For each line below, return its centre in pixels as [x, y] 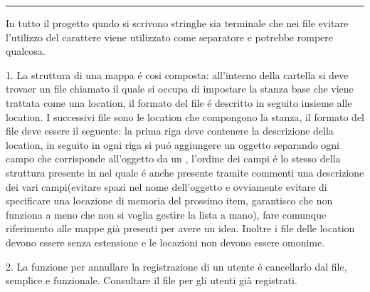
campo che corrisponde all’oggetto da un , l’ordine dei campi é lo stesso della [173, 158]
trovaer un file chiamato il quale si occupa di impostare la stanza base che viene [180, 89]
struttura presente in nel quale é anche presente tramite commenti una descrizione [185, 172]
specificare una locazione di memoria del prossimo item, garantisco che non [169, 200]
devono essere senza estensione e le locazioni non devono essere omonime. [165, 242]
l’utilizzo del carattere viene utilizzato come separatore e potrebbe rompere [169, 37]
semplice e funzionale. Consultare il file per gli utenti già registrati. [152, 280]
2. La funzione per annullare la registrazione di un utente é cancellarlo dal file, [176, 266]
